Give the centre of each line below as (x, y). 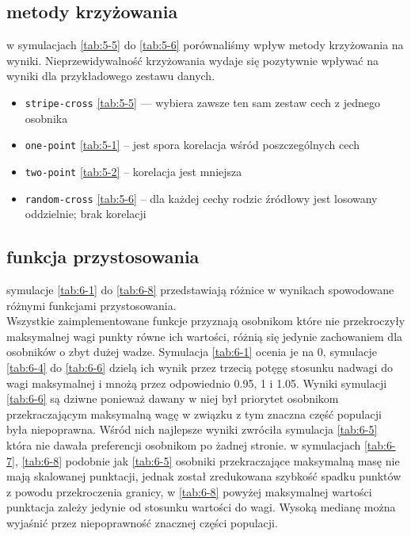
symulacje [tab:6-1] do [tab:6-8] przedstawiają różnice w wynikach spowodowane (200, 289)
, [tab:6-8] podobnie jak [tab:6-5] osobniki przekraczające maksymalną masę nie (207, 460)
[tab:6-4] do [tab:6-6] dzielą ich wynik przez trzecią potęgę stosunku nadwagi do (200, 367)
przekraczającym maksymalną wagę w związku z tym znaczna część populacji (194, 413)
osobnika (46, 118)
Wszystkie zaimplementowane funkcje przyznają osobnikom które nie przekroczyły (206, 321)
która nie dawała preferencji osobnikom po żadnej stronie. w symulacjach (184, 444)
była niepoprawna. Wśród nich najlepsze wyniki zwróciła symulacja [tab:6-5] (192, 429)
